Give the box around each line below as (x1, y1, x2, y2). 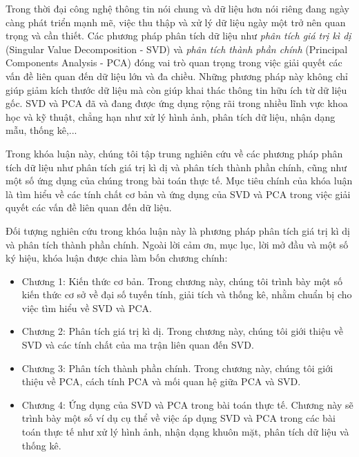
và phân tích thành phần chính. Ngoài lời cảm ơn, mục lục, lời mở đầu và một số (6, 237, 349, 251)
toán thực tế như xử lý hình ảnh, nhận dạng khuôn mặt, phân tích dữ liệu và (21, 425, 349, 439)
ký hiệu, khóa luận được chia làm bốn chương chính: (6, 251, 228, 265)
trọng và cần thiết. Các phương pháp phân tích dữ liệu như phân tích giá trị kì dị (6, 28, 351, 43)
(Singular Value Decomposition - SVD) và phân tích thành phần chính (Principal (6, 41, 348, 56)
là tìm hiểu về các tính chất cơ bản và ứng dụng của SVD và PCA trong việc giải (6, 186, 351, 201)
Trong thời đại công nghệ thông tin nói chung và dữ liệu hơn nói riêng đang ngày (6, 1, 349, 15)
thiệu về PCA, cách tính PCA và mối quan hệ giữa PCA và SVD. (21, 374, 301, 389)
